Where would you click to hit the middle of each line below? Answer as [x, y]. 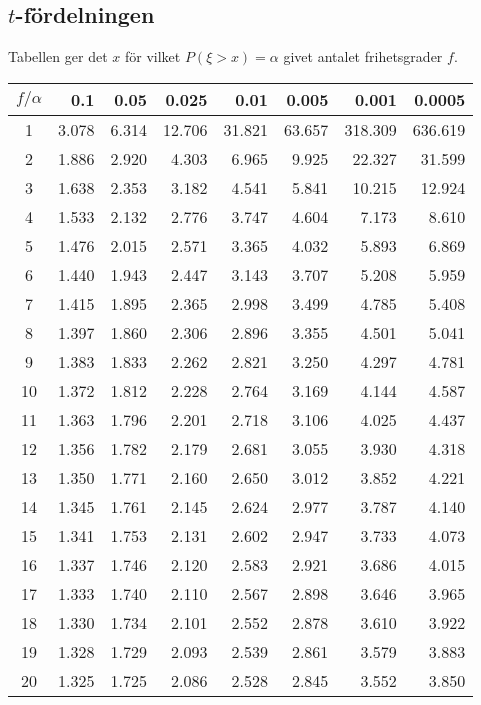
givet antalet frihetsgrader [363, 56]
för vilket [152, 56]
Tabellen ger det [58, 56]
